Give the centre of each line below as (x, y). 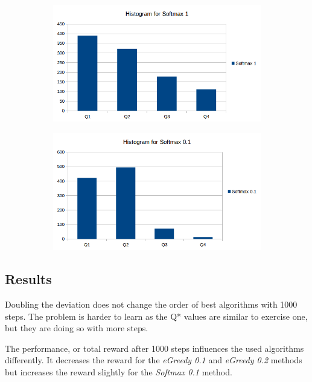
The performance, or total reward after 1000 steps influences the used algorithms (154, 348)
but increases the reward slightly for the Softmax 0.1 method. (119, 371)
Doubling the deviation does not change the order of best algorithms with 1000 (151, 304)
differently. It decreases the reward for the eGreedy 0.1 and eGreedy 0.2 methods (154, 360)
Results (28, 279)
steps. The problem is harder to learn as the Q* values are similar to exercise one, (156, 316)
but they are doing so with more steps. (77, 328)
